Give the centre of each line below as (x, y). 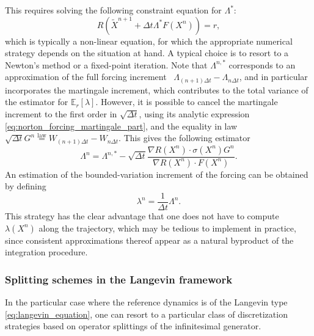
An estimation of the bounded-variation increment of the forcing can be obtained (157, 174)
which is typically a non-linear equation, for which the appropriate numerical (149, 41)
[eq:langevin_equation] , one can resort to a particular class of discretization (146, 314)
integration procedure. (46, 252)
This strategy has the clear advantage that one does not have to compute (142, 215)
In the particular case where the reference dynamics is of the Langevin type (146, 301)
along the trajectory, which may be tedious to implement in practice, (167, 228)
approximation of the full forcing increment (86, 77)
